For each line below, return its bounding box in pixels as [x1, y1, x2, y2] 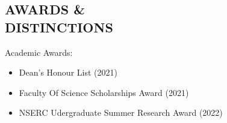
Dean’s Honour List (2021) [19, 66, 117, 79]
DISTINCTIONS [5, 17, 113, 36]
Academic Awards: [5, 46, 73, 58]
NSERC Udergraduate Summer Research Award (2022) [19, 106, 223, 119]
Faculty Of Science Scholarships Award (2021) [19, 86, 189, 98]
